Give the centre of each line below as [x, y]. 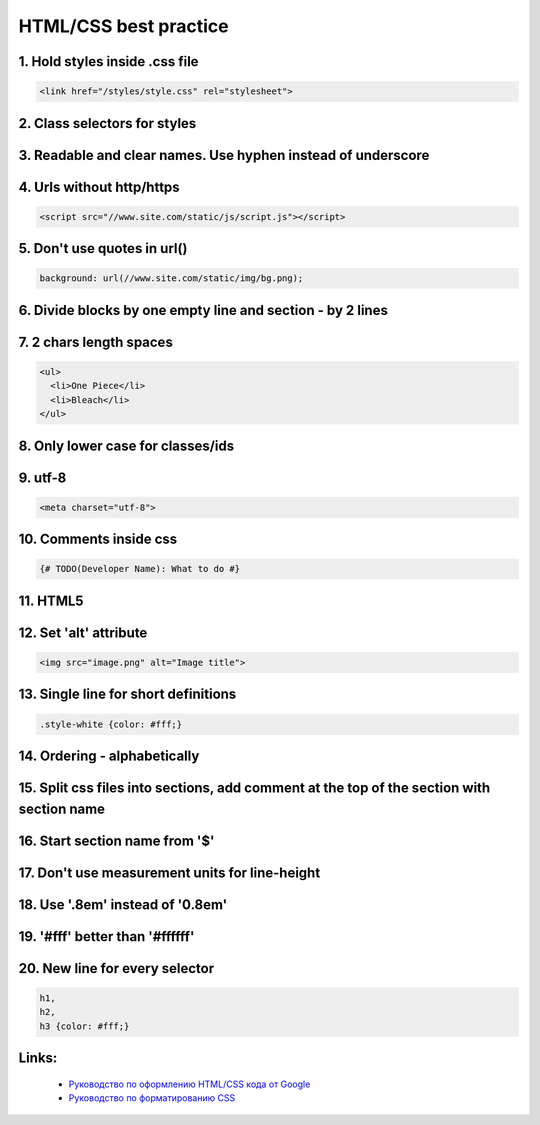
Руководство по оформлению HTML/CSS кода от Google [189, 1084]
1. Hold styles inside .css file [108, 61]
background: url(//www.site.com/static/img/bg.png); [171, 278]
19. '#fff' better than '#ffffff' [106, 936]
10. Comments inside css [98, 539]
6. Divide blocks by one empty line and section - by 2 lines [203, 310]
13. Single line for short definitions [127, 694]
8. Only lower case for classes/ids [126, 445]
